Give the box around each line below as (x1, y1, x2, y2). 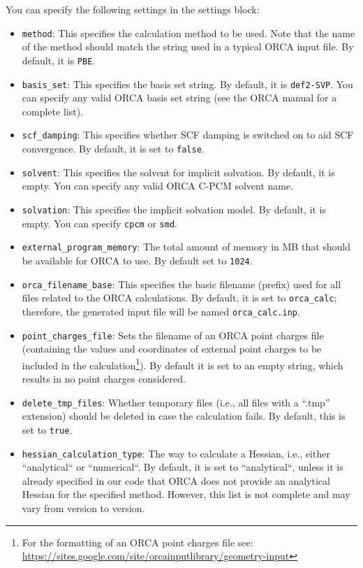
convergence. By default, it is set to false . (22, 141, 205, 155)
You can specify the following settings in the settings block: (6, 2, 260, 16)
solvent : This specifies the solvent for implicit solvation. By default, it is (22, 164, 335, 179)
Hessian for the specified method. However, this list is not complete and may (22, 487, 350, 502)
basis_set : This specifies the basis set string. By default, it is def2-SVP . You (22, 76, 353, 91)
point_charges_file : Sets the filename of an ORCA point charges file (22, 327, 324, 342)
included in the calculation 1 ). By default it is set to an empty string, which (22, 355, 343, 372)
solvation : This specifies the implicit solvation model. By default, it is (22, 201, 327, 216)
